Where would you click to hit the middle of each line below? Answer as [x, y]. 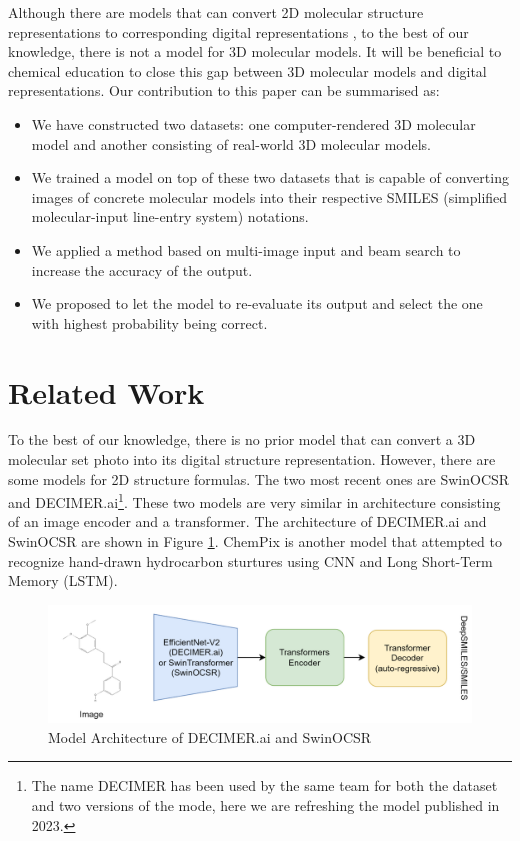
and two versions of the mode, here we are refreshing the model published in [265, 805]
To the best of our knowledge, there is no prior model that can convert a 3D [242, 439]
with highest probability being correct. [149, 322]
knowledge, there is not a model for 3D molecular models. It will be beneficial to [255, 51]
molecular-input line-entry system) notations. [170, 216]
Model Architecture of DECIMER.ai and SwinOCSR [210, 736]
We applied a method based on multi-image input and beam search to [246, 249]
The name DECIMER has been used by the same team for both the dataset [264, 785]
